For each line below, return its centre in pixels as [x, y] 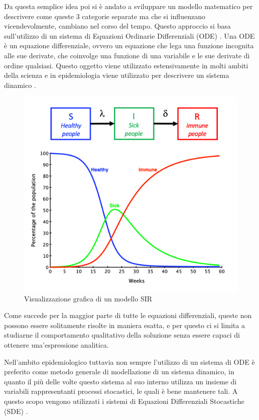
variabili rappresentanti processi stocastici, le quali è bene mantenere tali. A [121, 391]
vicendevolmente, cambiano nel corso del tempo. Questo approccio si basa [117, 26]
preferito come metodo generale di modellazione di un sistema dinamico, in [119, 372]
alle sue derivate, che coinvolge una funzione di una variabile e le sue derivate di [127, 55]
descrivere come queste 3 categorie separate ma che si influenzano [105, 16]
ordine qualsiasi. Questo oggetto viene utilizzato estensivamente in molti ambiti [126, 65]
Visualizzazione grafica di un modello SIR [88, 298]
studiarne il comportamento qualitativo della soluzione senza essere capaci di [122, 335]
